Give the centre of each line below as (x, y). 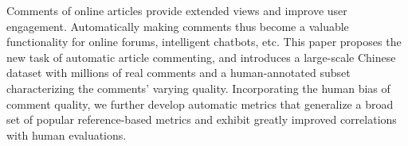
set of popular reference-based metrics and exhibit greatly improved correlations (202, 119)
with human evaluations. (67, 134)
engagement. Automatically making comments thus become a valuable (178, 26)
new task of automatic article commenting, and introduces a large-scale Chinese (201, 57)
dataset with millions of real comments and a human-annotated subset (178, 73)
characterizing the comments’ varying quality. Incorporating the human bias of (198, 88)
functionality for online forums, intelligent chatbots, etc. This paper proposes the (204, 42)
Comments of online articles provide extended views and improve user (177, 10)
